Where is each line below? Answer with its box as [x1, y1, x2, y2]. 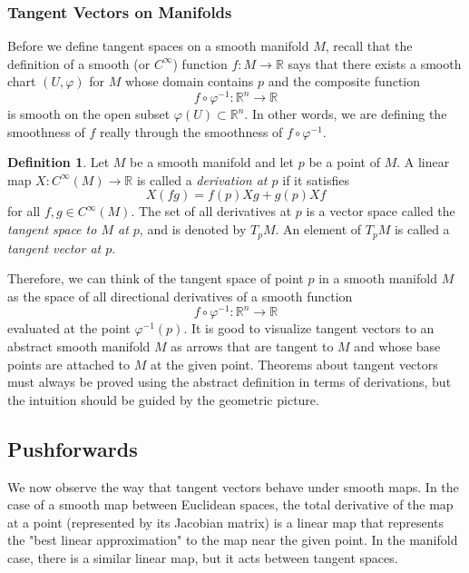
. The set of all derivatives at [131, 202, 292, 221]
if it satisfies [282, 170, 349, 189]
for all [7, 202, 41, 221]
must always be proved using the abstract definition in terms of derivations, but [7, 372, 452, 391]
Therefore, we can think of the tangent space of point [7, 269, 304, 288]
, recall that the [325, 36, 413, 55]
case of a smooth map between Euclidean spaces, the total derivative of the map [7, 495, 454, 514]
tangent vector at [7, 238, 102, 257]
